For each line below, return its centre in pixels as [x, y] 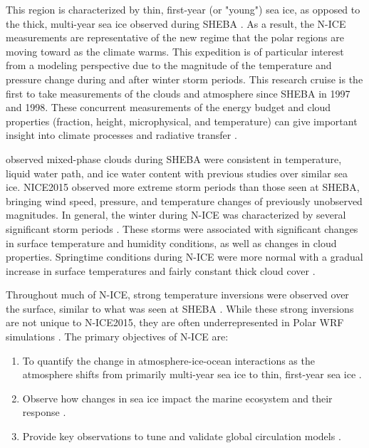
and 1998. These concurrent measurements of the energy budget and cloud [168, 107]
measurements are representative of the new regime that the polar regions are [175, 37]
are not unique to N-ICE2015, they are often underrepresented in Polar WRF [175, 322]
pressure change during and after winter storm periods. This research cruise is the [184, 79]
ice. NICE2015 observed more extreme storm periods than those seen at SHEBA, [183, 187]
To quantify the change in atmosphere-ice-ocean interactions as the [168, 360]
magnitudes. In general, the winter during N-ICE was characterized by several [176, 215]
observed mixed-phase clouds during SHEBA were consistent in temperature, [174, 158]
